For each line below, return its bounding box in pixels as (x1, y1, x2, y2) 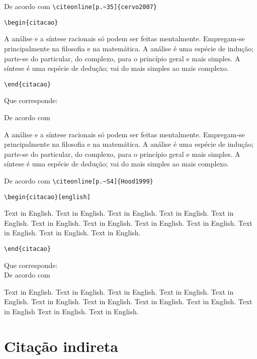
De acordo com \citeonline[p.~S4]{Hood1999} (4, 175, 153, 186)
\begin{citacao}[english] (4, 193, 91, 201)
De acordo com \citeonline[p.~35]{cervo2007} (4, 1, 157, 11)
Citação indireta (4, 335, 118, 356)
